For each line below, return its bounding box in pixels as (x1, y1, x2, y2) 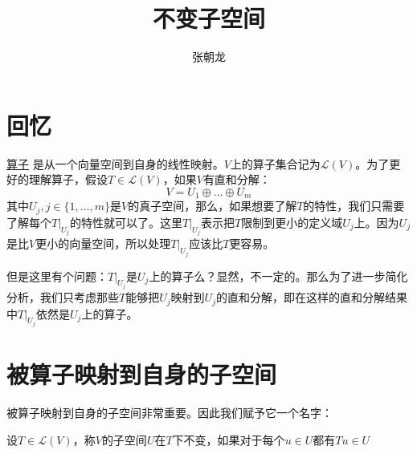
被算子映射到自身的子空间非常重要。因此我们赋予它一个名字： (6, 404, 333, 421)
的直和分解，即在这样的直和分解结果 (215, 289, 407, 306)
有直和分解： (202, 171, 271, 188)
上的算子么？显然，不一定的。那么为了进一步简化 (149, 267, 408, 284)
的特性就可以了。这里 (70, 213, 183, 230)
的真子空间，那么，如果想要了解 (128, 197, 297, 214)
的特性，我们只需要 (303, 197, 405, 214)
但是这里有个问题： (6, 267, 108, 284)
